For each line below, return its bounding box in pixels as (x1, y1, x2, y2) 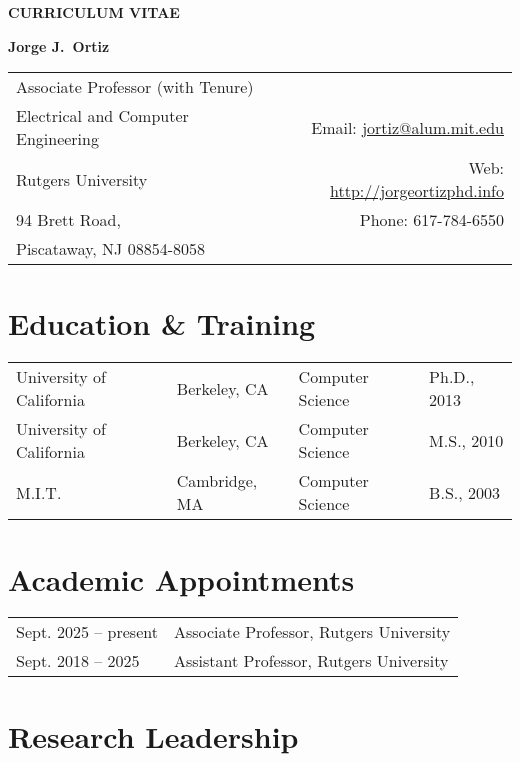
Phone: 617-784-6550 (359, 208, 504, 232)
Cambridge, (176, 469, 258, 493)
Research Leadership (8, 715, 299, 756)
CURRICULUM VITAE (8, 2, 180, 22)
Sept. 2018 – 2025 (16, 649, 140, 673)
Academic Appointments (8, 558, 355, 599)
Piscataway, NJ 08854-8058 (16, 237, 205, 261)
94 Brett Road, (16, 208, 121, 232)
